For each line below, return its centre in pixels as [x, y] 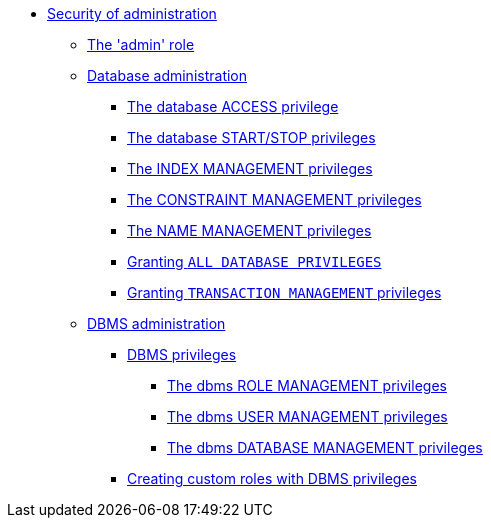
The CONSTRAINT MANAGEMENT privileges [274, 199]
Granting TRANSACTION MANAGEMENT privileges [284, 292]
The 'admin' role [141, 44]
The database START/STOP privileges [251, 137]
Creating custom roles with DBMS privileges [272, 478]
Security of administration [132, 13]
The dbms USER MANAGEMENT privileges [307, 416]
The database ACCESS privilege [233, 106]
